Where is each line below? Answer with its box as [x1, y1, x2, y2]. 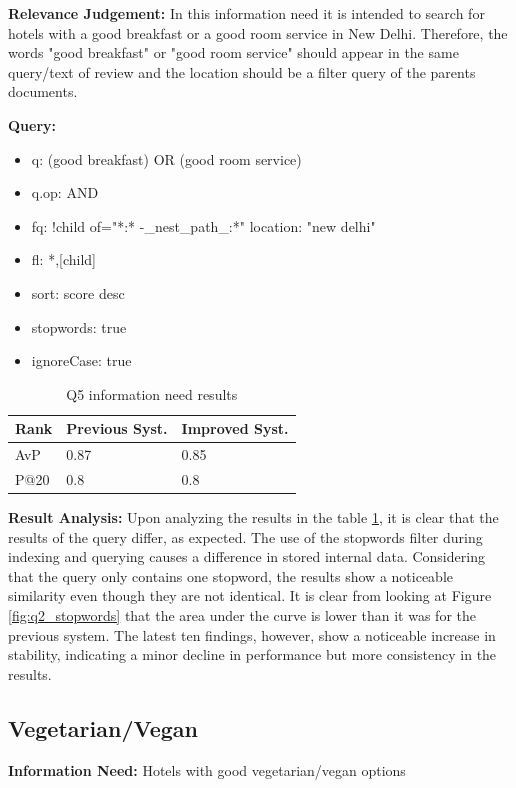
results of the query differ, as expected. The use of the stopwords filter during [8, 526, 483, 547]
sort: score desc [31, 282, 125, 303]
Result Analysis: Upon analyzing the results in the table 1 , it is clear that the [8, 507, 499, 528]
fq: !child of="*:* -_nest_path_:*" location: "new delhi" [31, 215, 376, 236]
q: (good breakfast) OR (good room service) [31, 148, 302, 169]
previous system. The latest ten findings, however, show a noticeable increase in [8, 624, 496, 645]
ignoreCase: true [31, 350, 132, 371]
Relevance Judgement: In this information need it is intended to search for [8, 3, 485, 23]
